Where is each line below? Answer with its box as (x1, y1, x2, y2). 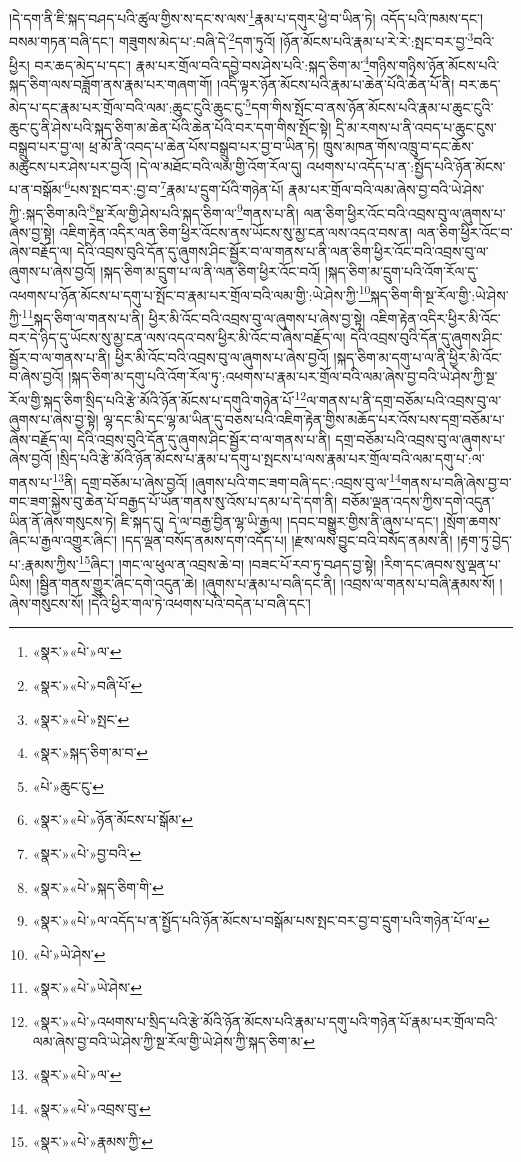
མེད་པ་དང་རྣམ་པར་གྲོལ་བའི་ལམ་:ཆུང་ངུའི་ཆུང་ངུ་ (9, 97, 246, 117)
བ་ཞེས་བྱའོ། (9, 366, 64, 387)
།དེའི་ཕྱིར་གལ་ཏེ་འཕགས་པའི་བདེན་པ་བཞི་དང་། (88, 592, 311, 613)
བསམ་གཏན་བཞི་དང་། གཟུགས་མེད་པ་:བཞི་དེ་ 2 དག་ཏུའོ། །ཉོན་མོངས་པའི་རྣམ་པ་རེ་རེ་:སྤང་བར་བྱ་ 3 (9, 28, 474, 51)
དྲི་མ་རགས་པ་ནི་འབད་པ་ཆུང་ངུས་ (335, 116, 497, 137)
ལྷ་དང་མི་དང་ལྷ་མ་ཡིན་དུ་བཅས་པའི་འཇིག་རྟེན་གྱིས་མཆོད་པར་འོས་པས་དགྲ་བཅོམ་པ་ (103, 409, 505, 430)
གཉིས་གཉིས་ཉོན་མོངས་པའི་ (369, 54, 500, 75)
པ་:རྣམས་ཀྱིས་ (9, 553, 79, 574)
